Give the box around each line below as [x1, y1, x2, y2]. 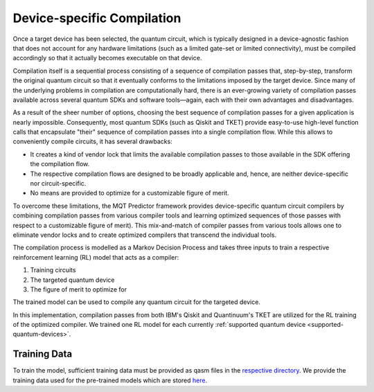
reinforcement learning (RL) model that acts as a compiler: [12, 253, 179, 261]
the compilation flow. [30, 160, 90, 168]
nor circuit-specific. [30, 179, 87, 188]
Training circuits [30, 266, 76, 274]
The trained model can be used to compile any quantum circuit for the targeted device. [12, 298, 261, 306]
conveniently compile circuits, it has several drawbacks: [12, 137, 172, 145]
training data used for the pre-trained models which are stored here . [12, 376, 208, 384]
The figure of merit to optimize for [30, 285, 127, 294]
